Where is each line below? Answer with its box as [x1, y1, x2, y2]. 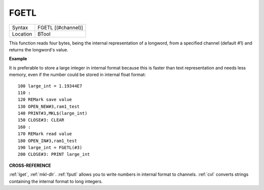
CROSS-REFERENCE [9, 162, 51, 168]
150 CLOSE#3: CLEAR [18, 118, 65, 123]
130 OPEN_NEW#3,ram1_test [18, 103, 80, 109]
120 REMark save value [18, 97, 72, 102]
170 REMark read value [18, 131, 72, 137]
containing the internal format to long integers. [9, 178, 103, 184]
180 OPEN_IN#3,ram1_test [18, 138, 77, 143]
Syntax [12, 24, 28, 31]
